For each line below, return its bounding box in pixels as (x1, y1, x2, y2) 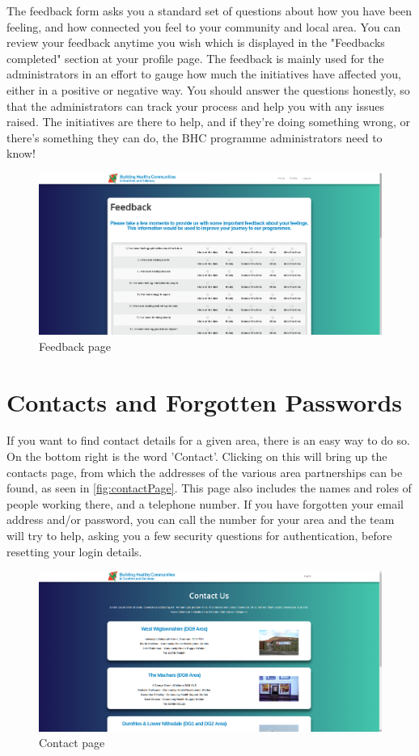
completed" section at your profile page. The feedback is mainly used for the (6, 49, 384, 66)
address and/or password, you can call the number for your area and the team (6, 511, 395, 528)
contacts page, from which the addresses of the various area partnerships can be (6, 463, 403, 480)
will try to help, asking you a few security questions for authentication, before (6, 527, 392, 543)
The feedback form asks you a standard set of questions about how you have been (6, 2, 413, 19)
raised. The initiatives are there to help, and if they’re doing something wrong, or (6, 113, 411, 130)
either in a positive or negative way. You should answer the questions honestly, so (6, 81, 410, 98)
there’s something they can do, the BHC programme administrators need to (6, 129, 383, 146)
